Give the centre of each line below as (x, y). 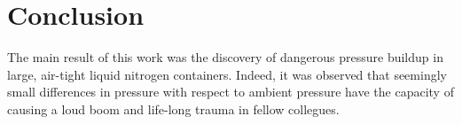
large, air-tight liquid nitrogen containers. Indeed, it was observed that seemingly (227, 74)
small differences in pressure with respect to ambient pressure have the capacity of (231, 92)
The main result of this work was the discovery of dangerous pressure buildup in (225, 57)
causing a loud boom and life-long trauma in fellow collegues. (173, 108)
